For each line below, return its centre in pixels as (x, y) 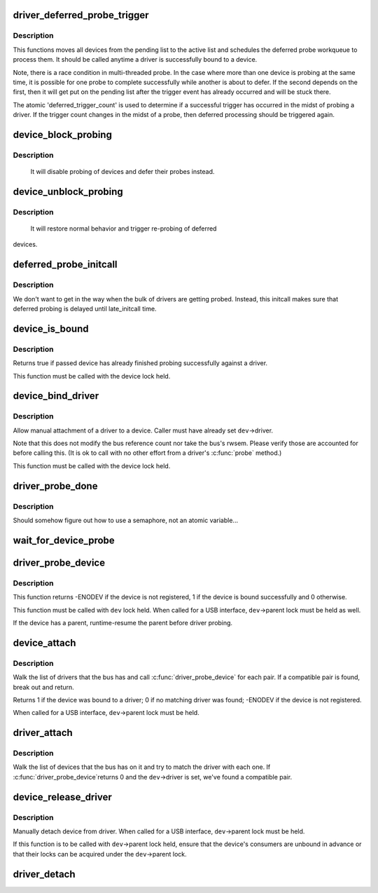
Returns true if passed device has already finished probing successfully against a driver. (140, 363)
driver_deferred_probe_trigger (81, 15)
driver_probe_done (55, 486)
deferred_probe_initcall (65, 265)
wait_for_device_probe (64, 540)
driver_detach (44, 874)
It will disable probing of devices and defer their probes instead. (122, 172)
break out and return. (44, 687)
